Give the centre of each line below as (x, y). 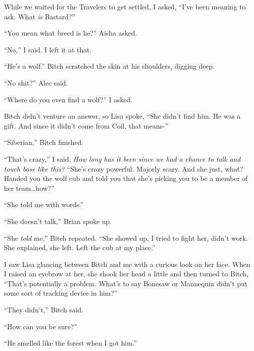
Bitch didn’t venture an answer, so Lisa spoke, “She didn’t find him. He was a (122, 116)
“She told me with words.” (44, 204)
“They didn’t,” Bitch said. (44, 310)
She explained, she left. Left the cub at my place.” (80, 247)
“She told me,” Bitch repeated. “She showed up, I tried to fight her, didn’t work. (126, 238)
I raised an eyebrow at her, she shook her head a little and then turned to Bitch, (126, 274)
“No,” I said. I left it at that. (48, 49)
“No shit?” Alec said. (36, 82)
